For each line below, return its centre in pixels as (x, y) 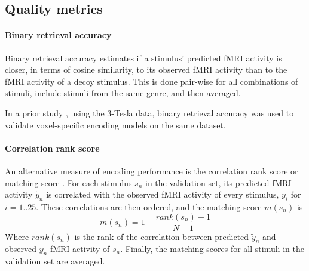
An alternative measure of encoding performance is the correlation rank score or (152, 170)
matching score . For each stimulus (68, 182)
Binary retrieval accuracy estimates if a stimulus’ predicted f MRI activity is (143, 58)
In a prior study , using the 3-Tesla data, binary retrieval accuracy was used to (149, 113)
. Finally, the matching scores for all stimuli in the (212, 249)
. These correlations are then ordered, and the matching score (149, 206)
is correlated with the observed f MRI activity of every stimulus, (163, 194)
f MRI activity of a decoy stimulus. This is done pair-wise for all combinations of (152, 81)
